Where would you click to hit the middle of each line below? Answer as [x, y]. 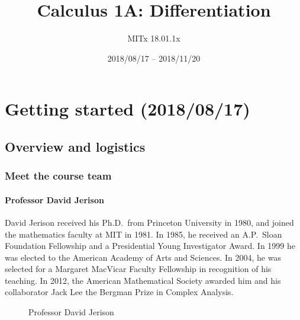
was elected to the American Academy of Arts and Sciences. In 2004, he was [143, 257]
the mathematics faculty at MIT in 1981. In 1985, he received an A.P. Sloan [143, 234]
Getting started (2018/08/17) [128, 109]
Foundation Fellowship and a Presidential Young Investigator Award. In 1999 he [150, 246]
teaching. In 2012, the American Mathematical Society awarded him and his [143, 280]
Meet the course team [58, 176]
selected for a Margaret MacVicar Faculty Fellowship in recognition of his [138, 269]
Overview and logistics [75, 146]
